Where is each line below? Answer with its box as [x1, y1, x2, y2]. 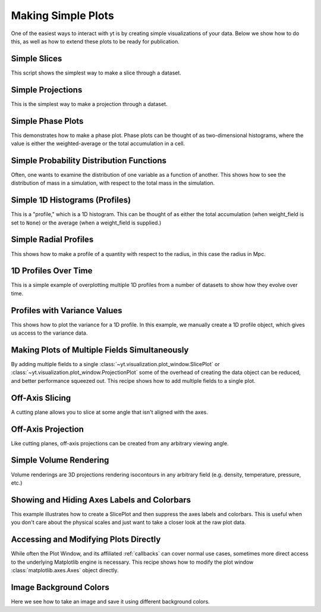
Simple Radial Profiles [11, 235, 94, 245]
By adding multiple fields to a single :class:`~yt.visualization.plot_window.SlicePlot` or [11, 361, 220, 368]
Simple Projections [11, 85, 83, 95]
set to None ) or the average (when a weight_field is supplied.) [11, 219, 162, 226]
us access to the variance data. [11, 329, 88, 336]
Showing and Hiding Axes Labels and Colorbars [11, 495, 191, 505]
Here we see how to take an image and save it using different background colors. [11, 598, 210, 605]
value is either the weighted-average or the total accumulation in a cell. [11, 140, 185, 147]
